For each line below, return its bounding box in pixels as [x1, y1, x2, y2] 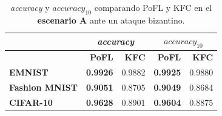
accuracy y [10, 1, 50, 13]
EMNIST [9, 66, 49, 79]
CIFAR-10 [9, 95, 53, 108]
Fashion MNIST [9, 81, 78, 94]
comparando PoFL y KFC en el [94, 1, 212, 13]
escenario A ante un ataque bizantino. [37, 13, 185, 26]
